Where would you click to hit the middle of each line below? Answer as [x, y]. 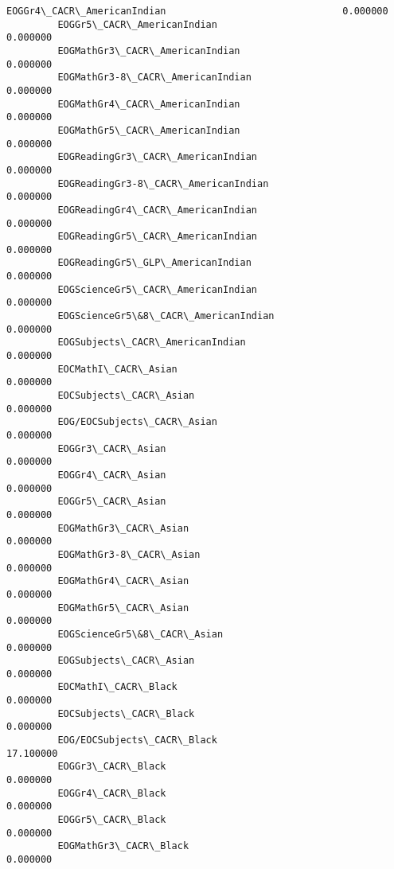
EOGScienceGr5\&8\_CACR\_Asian [140, 634]
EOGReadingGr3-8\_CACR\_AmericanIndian [163, 183]
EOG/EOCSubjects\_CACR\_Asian [137, 422]
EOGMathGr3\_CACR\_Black [123, 846]
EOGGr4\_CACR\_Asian [112, 475]
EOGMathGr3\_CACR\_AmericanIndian [149, 51]
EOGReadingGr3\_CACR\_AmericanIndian [157, 157]
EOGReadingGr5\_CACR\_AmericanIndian [157, 237]
